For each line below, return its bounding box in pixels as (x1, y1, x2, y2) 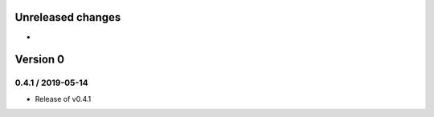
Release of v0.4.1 (35, 94, 92, 103)
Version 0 (14, 53, 64, 67)
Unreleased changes (14, 10, 121, 24)
